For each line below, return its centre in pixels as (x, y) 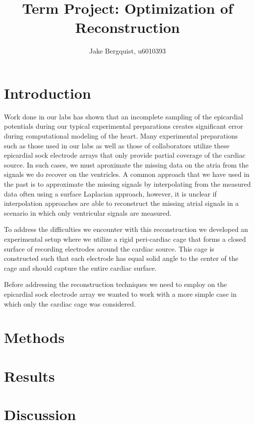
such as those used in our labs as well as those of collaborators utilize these (117, 145)
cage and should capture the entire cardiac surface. (80, 268)
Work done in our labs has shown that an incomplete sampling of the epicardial (124, 116)
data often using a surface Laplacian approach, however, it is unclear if (110, 193)
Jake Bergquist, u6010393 (127, 51)
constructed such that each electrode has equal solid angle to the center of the (121, 258)
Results (29, 376)
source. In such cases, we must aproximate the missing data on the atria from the (126, 164)
